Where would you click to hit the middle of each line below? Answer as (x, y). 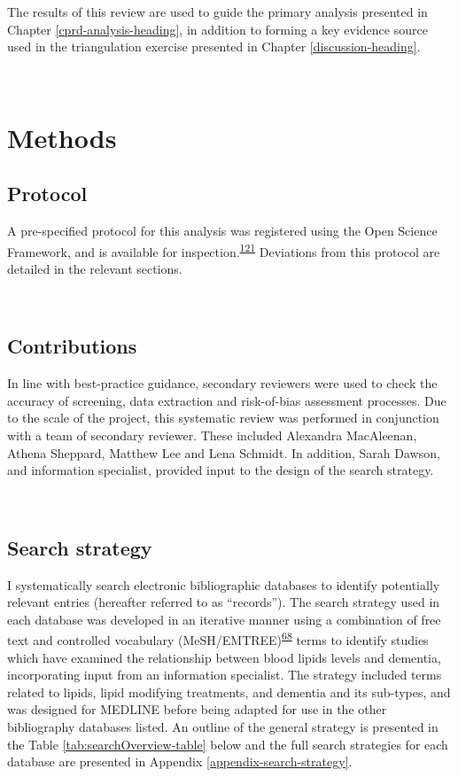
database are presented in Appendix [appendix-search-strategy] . (180, 761)
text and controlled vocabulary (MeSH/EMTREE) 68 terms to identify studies (218, 638)
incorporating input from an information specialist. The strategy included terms (225, 675)
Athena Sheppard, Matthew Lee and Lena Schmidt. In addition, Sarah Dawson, (224, 452)
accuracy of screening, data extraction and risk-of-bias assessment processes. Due (227, 400)
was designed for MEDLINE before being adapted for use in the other (197, 709)
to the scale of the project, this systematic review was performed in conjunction (223, 418)
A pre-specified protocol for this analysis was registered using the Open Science (222, 230)
